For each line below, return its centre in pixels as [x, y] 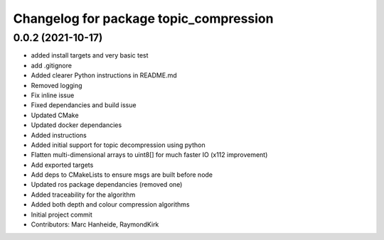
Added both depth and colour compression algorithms [110, 204]
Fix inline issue [53, 95]
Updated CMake [55, 115]
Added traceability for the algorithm [83, 195]
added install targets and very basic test [90, 55]
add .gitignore [52, 65]
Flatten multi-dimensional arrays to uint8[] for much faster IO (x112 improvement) [149, 155]
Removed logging [57, 85]
